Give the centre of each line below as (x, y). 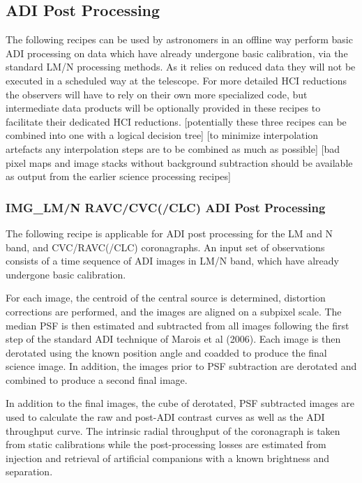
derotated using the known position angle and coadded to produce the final (166, 352)
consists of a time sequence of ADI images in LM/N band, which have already (172, 261)
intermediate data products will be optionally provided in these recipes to (163, 108)
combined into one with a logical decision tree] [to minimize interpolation (162, 135)
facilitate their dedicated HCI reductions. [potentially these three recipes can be (176, 121)
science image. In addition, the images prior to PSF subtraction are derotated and (181, 366)
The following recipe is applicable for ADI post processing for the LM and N (169, 233)
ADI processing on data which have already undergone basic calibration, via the (177, 53)
